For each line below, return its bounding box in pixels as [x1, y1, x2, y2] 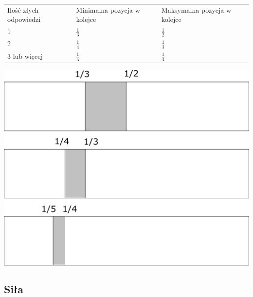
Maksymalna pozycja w [161, 4, 232, 15]
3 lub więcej [7, 51, 43, 61]
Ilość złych [7, 4, 39, 15]
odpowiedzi [7, 14, 41, 24]
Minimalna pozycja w [76, 4, 140, 15]
